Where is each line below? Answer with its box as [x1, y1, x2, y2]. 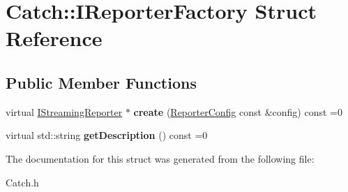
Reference [6, 24, 103, 52]
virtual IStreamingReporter [6, 104, 123, 119]
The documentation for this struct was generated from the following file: [6, 151, 315, 165]
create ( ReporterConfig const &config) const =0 [133, 104, 342, 119]
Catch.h [6, 175, 39, 189]
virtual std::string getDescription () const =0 [6, 128, 208, 142]
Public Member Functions [6, 71, 197, 93]
